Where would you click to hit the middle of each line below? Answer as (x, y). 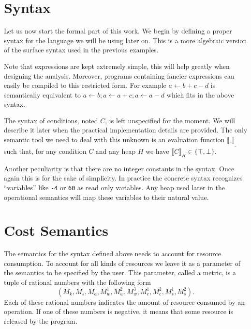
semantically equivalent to (43, 94)
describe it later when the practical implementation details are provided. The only (126, 130)
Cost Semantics (56, 230)
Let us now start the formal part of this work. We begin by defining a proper (118, 31)
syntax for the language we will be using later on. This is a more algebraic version (125, 40)
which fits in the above (200, 94)
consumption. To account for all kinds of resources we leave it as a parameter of (122, 263)
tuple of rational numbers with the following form (77, 282)
